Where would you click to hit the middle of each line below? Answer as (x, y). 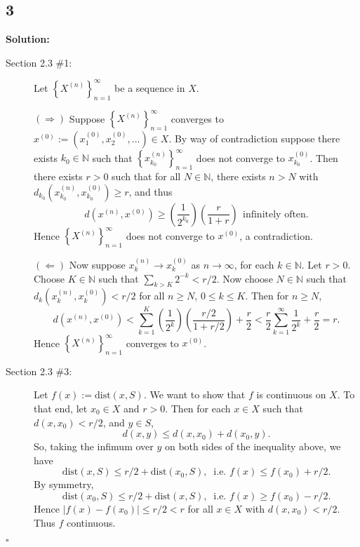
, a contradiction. (276, 235)
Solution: (28, 39)
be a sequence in (150, 87)
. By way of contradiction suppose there (254, 138)
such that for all (146, 176)
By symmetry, (64, 484)
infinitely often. (276, 214)
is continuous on (291, 394)
